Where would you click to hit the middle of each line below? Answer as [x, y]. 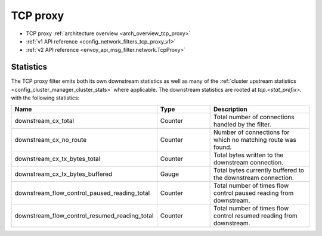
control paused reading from [254, 193]
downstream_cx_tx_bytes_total [58, 159]
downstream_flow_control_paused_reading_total [82, 193]
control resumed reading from [256, 216]
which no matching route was [255, 140]
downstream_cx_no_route [51, 140]
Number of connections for [252, 132]
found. [223, 147]
